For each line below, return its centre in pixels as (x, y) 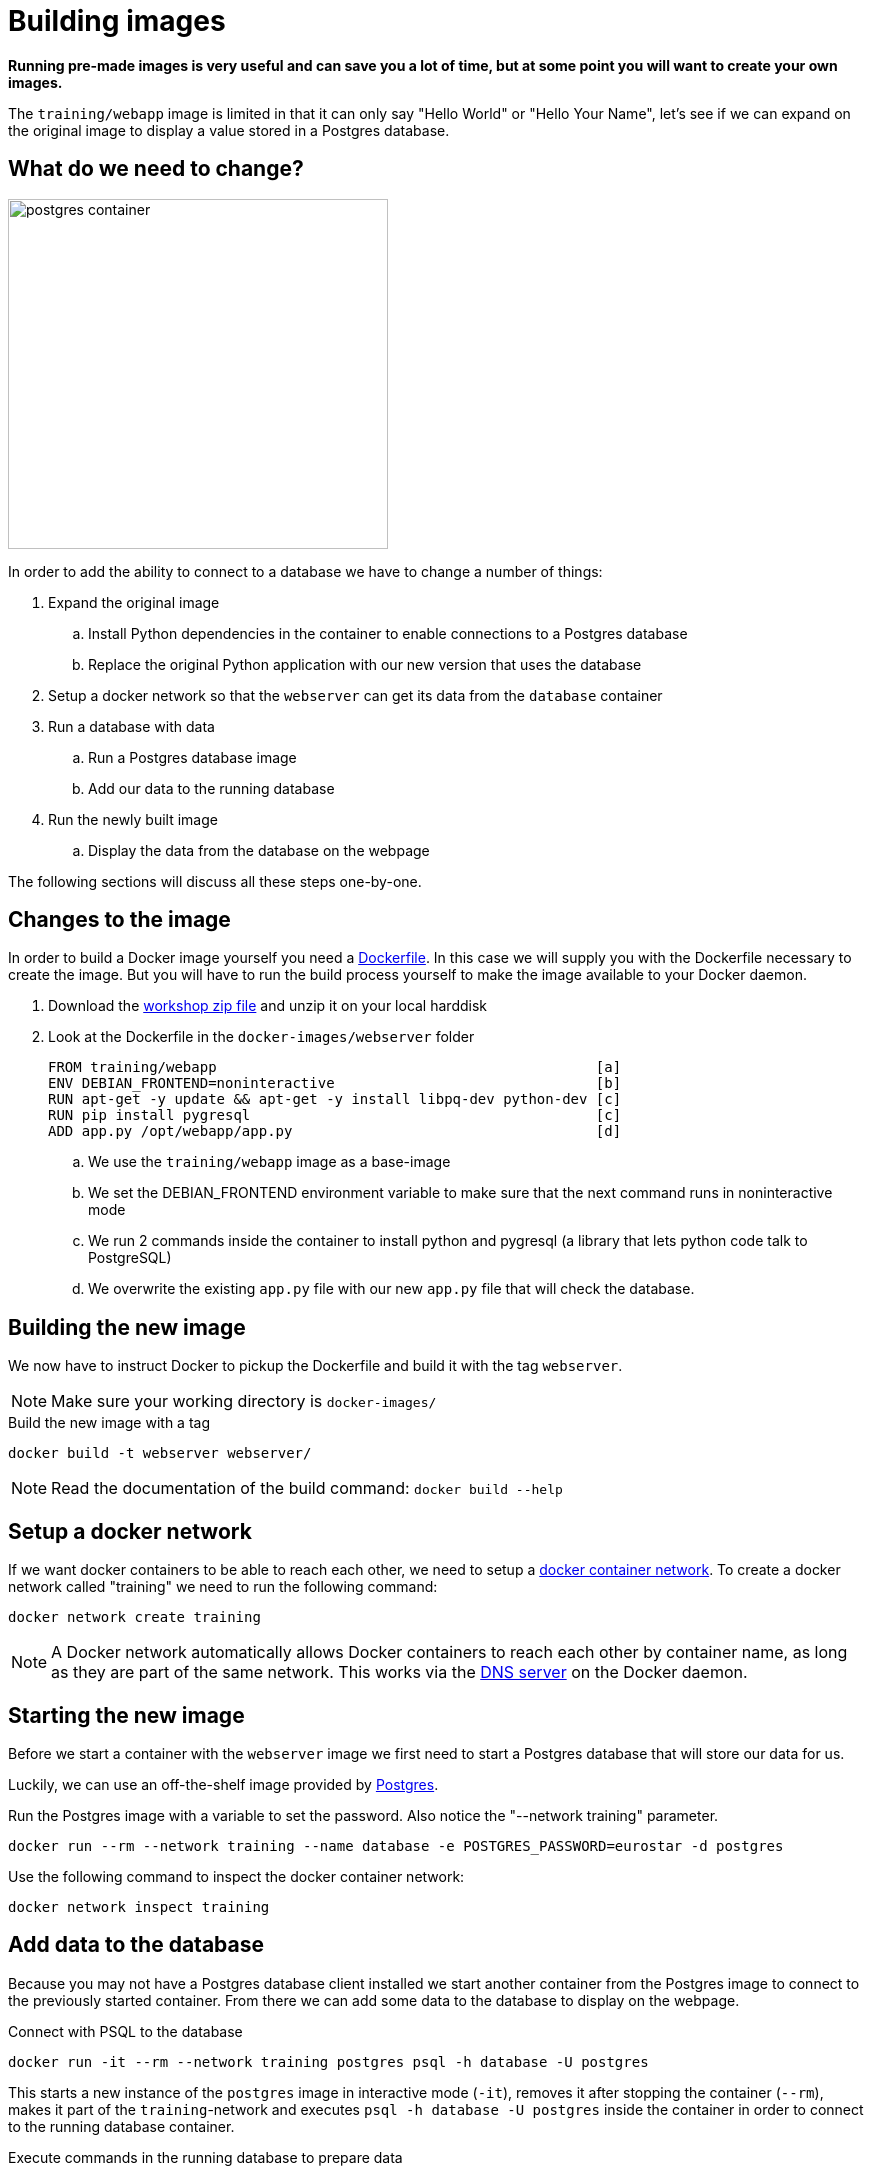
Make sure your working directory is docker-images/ (244, 1401)
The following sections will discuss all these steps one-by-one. (215, 881)
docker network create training (134, 1617)
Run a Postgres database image (192, 757)
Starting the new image (126, 1715)
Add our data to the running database (211, 788)
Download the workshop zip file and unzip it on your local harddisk (267, 1006)
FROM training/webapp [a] (335, 1067)
